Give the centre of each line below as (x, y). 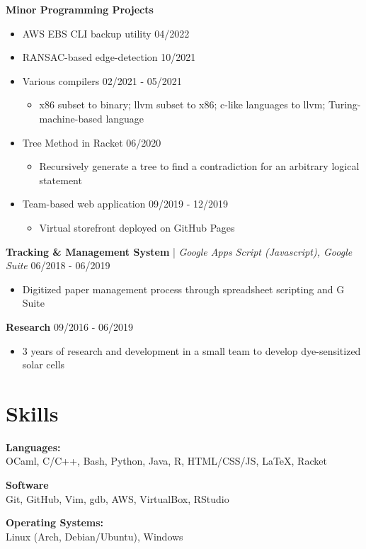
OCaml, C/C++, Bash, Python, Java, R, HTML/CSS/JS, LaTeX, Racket (166, 461)
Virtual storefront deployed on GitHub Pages (137, 227)
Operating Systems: (55, 522)
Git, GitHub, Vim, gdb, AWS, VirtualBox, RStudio (118, 498)
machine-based (71, 118)
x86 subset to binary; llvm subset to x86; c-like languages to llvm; (182, 104)
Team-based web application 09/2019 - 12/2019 (125, 204)
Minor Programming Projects (80, 9)
